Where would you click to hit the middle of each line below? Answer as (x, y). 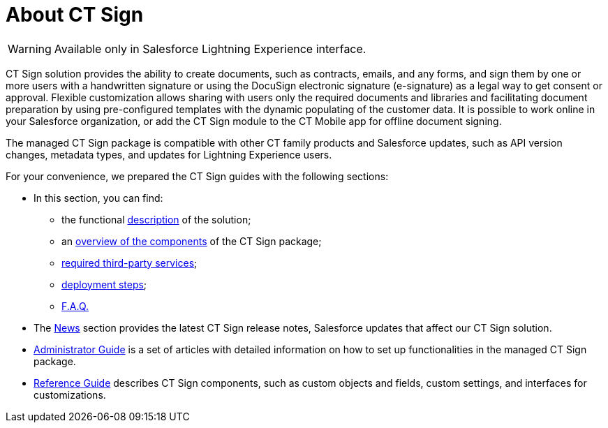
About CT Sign (75, 15)
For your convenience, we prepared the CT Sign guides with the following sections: (197, 176)
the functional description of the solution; (156, 219)
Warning (30, 49)
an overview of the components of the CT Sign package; (192, 241)
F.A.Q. (75, 306)
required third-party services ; (129, 263)
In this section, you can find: (98, 198)
